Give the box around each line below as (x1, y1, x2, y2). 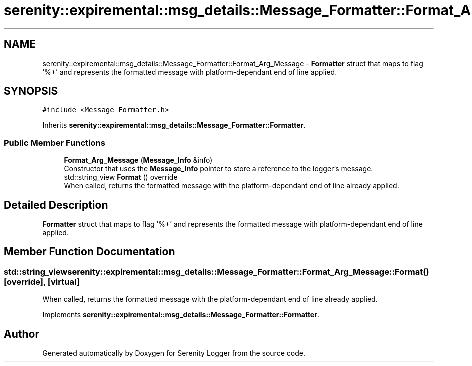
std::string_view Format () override (64, 173, 178, 182)
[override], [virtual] (4, 276, 80, 287)
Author (4, 327, 39, 340)
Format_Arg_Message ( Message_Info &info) (64, 156, 213, 165)
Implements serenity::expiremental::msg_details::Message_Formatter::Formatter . (42, 310, 319, 319)
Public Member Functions (4, 137, 105, 148)
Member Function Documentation (4, 245, 175, 258)
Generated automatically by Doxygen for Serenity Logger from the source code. (42, 349, 305, 358)
